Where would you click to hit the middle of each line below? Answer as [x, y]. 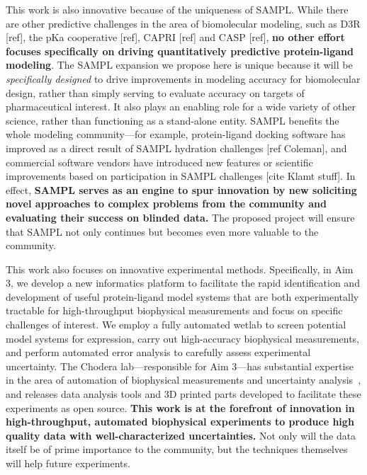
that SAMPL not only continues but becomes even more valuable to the [162, 231]
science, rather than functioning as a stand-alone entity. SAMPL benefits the [173, 120]
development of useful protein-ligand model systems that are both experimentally [182, 296]
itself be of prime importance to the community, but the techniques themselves [177, 449]
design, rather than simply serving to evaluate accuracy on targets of [155, 92]
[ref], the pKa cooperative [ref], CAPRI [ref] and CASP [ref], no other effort [175, 37]
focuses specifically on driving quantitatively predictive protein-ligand [180, 51]
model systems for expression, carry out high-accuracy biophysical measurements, [182, 338]
